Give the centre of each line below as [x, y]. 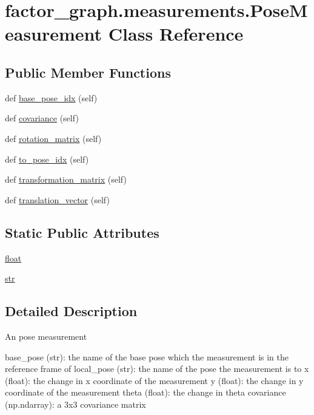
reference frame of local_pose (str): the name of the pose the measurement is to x [157, 369]
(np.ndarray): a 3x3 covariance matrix [75, 404]
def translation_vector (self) [57, 199]
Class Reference [176, 34]
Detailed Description [71, 311]
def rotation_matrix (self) [53, 138]
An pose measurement [46, 336]
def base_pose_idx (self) [51, 97]
